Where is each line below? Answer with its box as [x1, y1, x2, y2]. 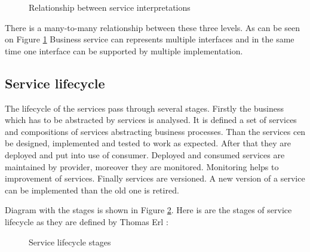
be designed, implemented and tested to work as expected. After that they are [5, 137, 291, 149]
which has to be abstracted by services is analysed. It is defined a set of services [5, 113, 297, 126]
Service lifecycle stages [29, 235, 111, 248]
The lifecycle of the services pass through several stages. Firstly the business [5, 102, 284, 114]
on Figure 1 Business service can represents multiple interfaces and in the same [5, 33, 294, 45]
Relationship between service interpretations [29, 1, 191, 13]
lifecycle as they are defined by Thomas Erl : [5, 215, 168, 228]
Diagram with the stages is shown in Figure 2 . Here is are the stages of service [5, 204, 292, 216]
